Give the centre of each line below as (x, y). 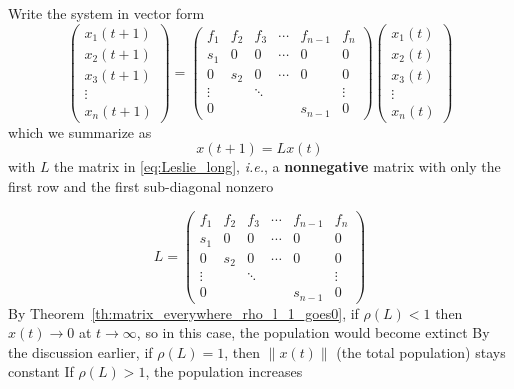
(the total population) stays (421, 351)
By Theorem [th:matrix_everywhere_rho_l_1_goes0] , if (183, 312)
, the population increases (224, 371)
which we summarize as (80, 131)
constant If (41, 371)
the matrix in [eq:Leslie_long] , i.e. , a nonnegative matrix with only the (277, 166)
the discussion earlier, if (80, 351)
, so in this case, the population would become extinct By (313, 332)
